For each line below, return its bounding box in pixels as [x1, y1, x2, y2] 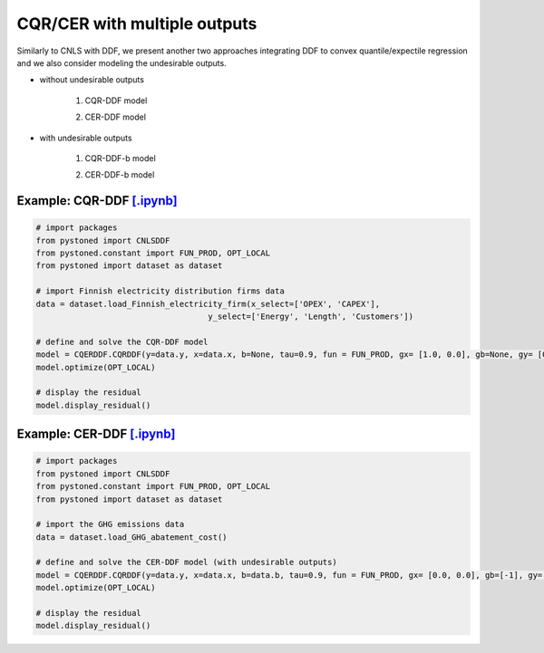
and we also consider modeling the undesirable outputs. [16, 57, 227, 68]
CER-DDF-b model [84, 169, 155, 180]
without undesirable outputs [39, 74, 145, 85]
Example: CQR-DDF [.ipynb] [16, 193, 178, 208]
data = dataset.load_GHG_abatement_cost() [35, 532, 228, 543]
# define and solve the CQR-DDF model [35, 336, 209, 347]
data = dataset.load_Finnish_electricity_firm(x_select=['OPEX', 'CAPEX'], [35, 299, 381, 309]
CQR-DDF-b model [84, 152, 156, 163]
